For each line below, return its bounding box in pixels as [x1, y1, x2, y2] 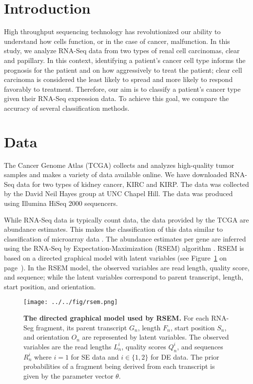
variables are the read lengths [23, 341, 112, 351]
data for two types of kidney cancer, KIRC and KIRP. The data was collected [17, 179, 249, 189]
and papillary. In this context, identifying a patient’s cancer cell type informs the [4, 55, 246, 65]
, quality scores [121, 341, 166, 351]
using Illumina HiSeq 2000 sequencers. [4, 198, 118, 208]
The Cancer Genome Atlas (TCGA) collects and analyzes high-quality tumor [4, 160, 234, 170]
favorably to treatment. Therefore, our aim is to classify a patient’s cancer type [4, 83, 241, 94]
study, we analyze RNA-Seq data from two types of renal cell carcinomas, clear [4, 45, 240, 56]
